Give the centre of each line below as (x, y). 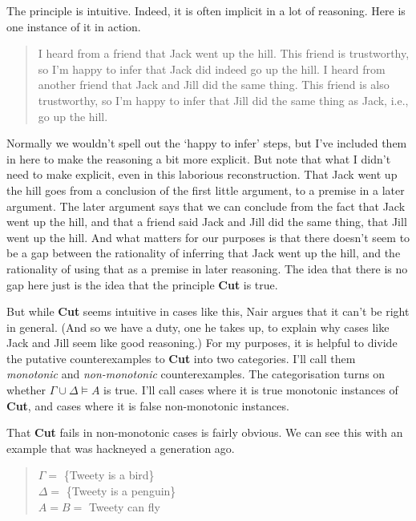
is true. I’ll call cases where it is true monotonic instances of (251, 390)
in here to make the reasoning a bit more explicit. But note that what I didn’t (199, 158)
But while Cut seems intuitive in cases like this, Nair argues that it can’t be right (208, 311)
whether (26, 390)
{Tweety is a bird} (109, 475)
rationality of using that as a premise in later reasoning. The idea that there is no (207, 268)
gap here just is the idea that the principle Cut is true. (142, 284)
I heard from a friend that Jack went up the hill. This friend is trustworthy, (224, 53)
